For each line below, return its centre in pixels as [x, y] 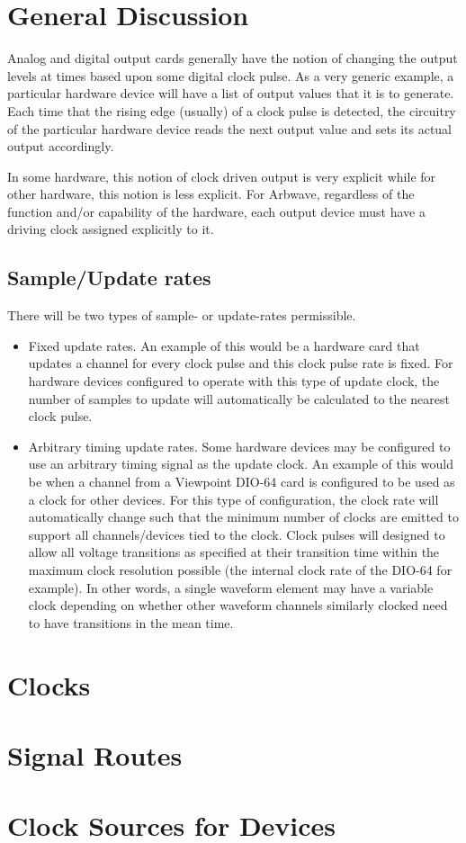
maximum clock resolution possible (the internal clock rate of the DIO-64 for [240, 569]
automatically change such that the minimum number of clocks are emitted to [243, 517]
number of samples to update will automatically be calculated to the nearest [239, 398]
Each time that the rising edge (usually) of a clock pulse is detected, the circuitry [232, 110]
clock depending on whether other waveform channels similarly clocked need [238, 605]
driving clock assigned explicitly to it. [111, 229]
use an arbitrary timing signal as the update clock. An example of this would [241, 464]
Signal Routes [95, 754]
